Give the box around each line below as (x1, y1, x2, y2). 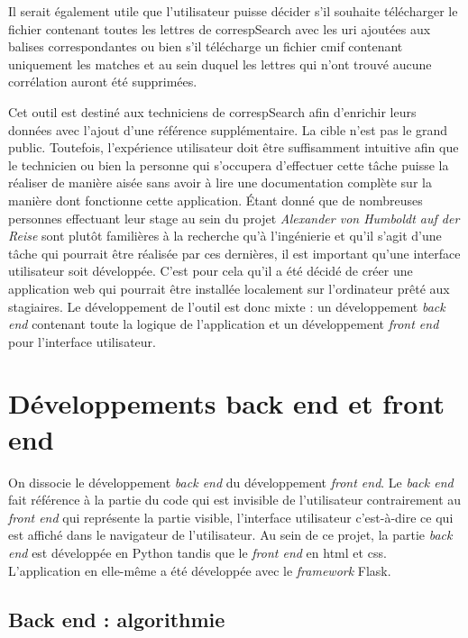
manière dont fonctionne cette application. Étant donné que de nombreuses (8, 190, 423, 209)
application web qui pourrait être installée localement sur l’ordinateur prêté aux (8, 278, 450, 297)
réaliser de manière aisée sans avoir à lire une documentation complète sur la (8, 173, 432, 192)
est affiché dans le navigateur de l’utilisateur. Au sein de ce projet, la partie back (8, 525, 453, 544)
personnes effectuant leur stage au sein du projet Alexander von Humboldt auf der (8, 208, 460, 227)
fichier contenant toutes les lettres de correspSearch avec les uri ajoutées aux (8, 19, 431, 38)
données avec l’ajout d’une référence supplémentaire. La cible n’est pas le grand (8, 120, 448, 139)
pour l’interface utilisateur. (8, 332, 156, 351)
